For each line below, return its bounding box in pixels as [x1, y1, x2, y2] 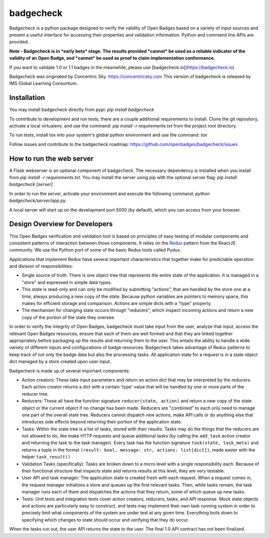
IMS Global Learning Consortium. [9, 80, 78, 86]
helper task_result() [21, 454, 71, 460]
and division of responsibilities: [9, 263, 73, 269]
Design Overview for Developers [9, 220, 113, 228]
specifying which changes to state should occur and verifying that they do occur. [21, 516, 189, 522]
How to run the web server [9, 154, 94, 162]
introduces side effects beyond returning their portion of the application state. [21, 419, 182, 425]
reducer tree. [21, 390, 49, 397]
